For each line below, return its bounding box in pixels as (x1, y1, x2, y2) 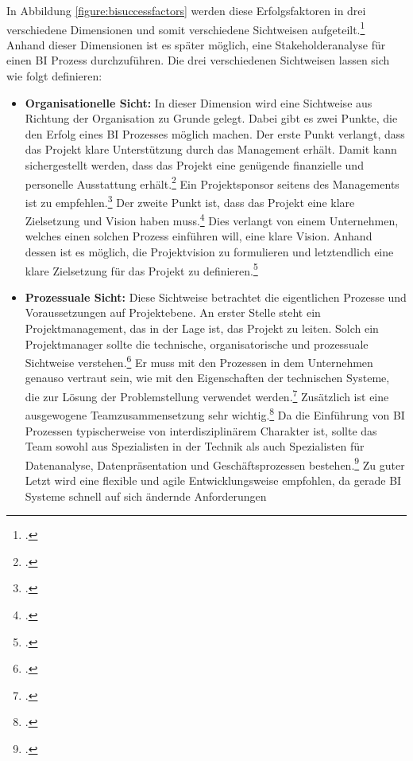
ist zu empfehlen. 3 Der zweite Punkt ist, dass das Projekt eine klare (25, 191, 355, 210)
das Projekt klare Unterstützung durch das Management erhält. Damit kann (25, 141, 397, 158)
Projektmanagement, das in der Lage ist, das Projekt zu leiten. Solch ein (25, 319, 379, 336)
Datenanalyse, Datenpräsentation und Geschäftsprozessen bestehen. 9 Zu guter (25, 454, 405, 473)
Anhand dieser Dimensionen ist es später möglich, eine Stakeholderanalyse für (6, 36, 386, 53)
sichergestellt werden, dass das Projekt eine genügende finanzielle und (25, 157, 364, 173)
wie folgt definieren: (6, 68, 102, 84)
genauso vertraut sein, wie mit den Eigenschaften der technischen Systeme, (25, 369, 390, 386)
